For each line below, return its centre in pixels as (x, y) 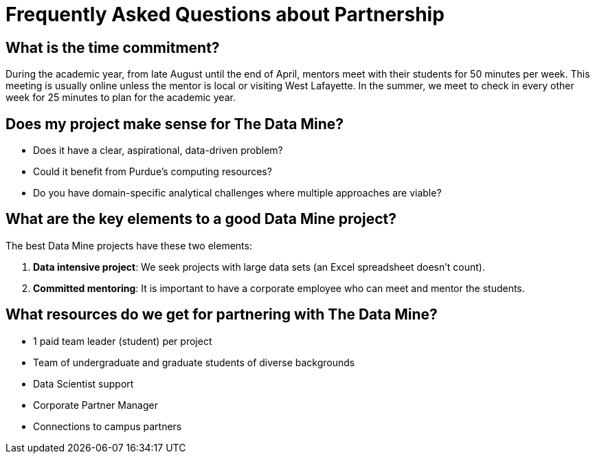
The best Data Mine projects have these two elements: (129, 245)
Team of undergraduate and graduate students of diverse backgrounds (194, 362)
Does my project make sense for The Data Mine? (175, 124)
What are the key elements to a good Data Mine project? (201, 219)
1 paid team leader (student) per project (123, 341)
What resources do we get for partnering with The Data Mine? (222, 315)
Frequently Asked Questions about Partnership (225, 14)
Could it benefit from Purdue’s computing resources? (153, 172)
